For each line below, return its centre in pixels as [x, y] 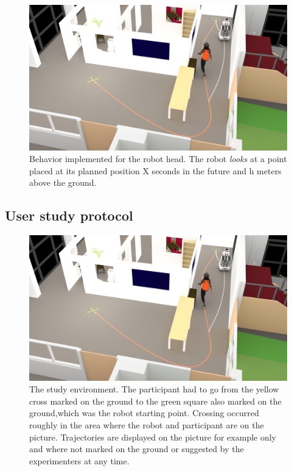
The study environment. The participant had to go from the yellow [154, 389]
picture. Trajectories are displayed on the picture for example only [153, 437]
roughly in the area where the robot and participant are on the [147, 424]
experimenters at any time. [79, 460]
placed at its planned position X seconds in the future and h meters [155, 170]
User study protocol [69, 215]
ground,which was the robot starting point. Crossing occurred [144, 413]
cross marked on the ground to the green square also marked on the [155, 401]
